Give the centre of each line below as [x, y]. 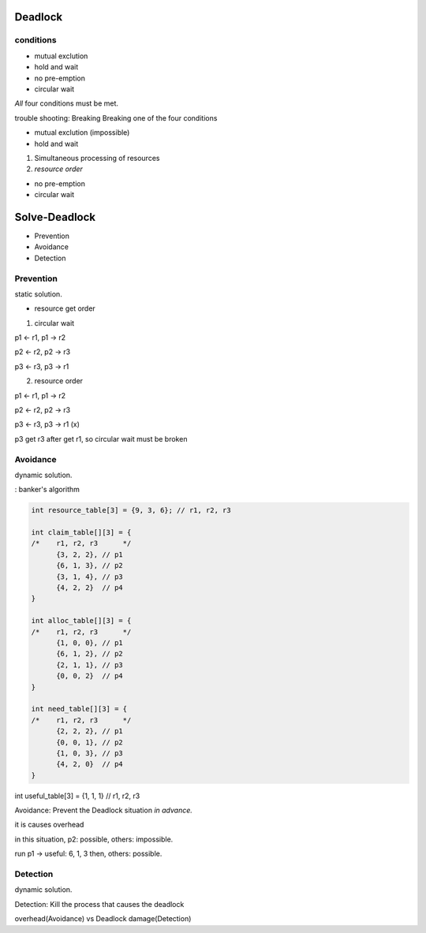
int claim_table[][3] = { [81, 533]
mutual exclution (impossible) [82, 132]
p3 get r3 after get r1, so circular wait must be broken [101, 439]
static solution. [38, 294]
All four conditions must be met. [66, 103]
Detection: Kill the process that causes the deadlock [99, 904]
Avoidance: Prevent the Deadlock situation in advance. [104, 810]
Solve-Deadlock [55, 217]
